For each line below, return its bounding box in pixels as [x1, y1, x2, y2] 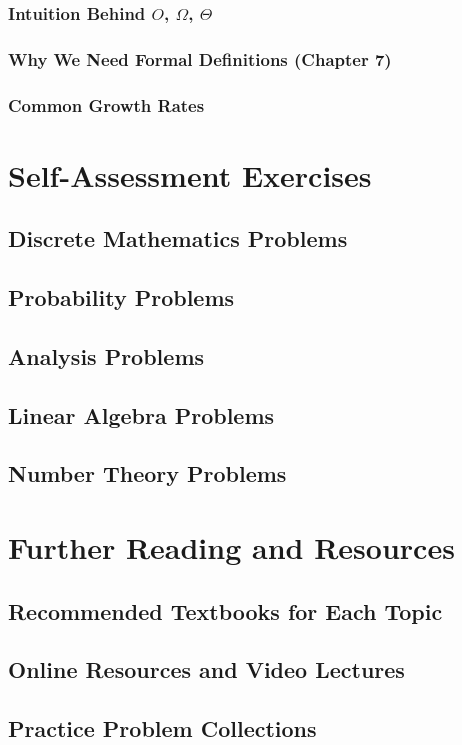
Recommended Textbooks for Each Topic [8, 595, 443, 626]
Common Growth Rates [8, 92, 205, 117]
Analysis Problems [8, 340, 205, 371]
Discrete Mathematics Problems [8, 223, 348, 254]
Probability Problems [8, 282, 235, 313]
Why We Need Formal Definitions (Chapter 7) [8, 46, 392, 71]
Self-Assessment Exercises [8, 154, 372, 195]
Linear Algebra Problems [8, 399, 275, 430]
